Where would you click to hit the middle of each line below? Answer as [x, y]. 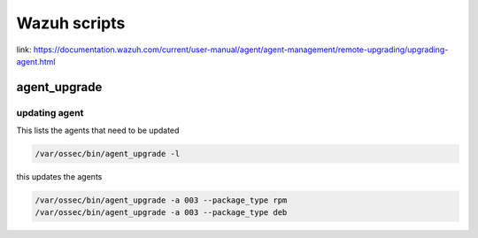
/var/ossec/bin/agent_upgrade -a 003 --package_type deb [161, 213]
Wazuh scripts [71, 23]
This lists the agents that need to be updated [98, 131]
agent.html [36, 61]
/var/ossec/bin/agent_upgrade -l [108, 154]
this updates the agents [59, 177]
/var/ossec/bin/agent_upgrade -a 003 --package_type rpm [161, 200]
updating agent [50, 112]
